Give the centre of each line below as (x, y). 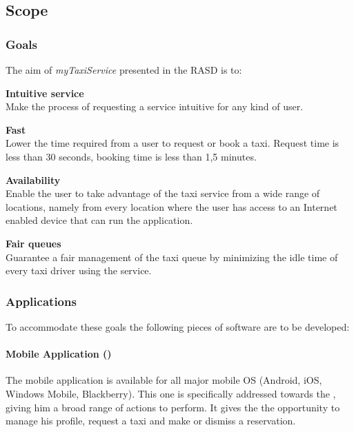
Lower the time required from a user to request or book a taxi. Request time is (173, 143)
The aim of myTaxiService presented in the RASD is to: (124, 70)
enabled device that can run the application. (99, 220)
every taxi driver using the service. (79, 270)
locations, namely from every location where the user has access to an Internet (171, 206)
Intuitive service (45, 93)
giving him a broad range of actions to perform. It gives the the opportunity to (173, 407)
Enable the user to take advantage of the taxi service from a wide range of (163, 193)
